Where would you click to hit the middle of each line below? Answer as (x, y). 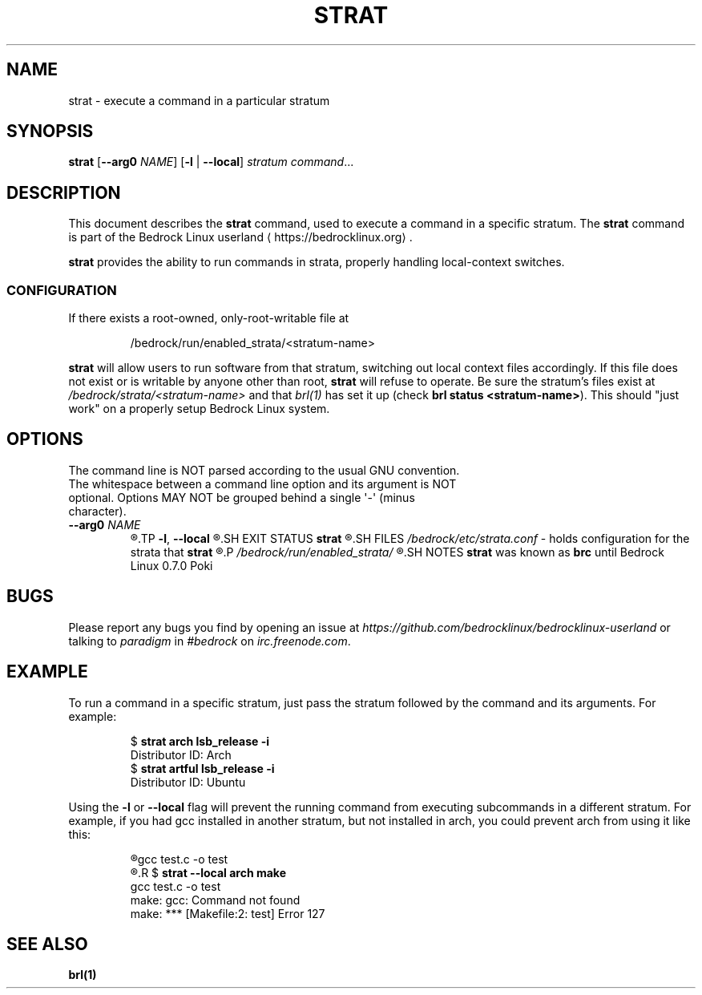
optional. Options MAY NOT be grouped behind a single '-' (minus (242, 497)
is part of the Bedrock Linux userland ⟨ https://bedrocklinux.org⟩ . (240, 237)
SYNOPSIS (50, 131)
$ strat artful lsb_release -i (202, 768)
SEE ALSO (47, 944)
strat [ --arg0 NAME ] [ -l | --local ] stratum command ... (211, 162)
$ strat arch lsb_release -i (200, 741)
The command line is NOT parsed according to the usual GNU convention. (264, 470)
